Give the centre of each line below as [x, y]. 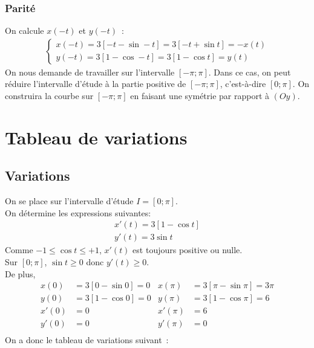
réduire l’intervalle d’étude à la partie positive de [96, 84]
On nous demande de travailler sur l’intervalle [90, 72]
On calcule [25, 31]
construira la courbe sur [49, 96]
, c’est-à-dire [243, 84]
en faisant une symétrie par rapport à [200, 96]
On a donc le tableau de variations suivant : [87, 340]
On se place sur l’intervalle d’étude [69, 201]
